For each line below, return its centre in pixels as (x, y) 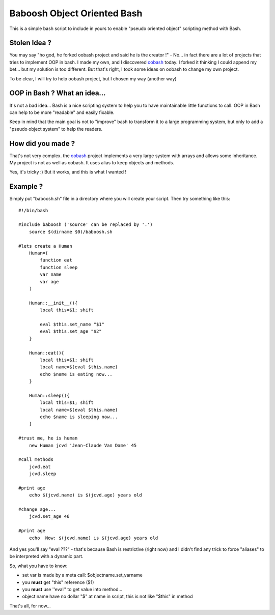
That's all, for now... (30, 606)
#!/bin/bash (33, 210)
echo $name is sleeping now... (79, 417)
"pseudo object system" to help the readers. (56, 129)
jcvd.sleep (43, 474)
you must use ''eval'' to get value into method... (72, 589)
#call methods (36, 460)
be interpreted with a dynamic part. (46, 557)
